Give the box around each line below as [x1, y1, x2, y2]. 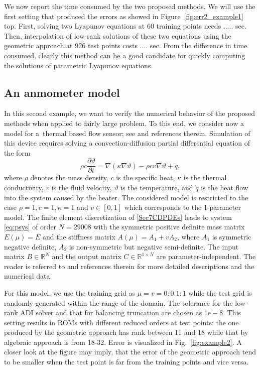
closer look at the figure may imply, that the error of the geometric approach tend [4, 346, 256, 357]
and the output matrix [52, 251, 121, 262]
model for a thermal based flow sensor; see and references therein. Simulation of [4, 128, 250, 138]
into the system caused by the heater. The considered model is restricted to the [4, 192, 248, 202]
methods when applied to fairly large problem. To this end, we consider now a [4, 117, 244, 128]
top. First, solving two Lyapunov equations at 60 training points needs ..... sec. [4, 21, 246, 31]
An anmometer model [4, 84, 120, 100]
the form [4, 147, 31, 158]
